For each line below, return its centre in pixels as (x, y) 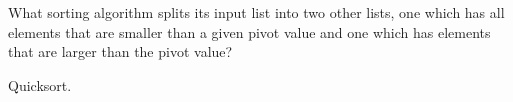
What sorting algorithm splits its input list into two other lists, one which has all (256, 12)
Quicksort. (40, 84)
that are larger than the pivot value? (120, 51)
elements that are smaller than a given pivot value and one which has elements (249, 31)
